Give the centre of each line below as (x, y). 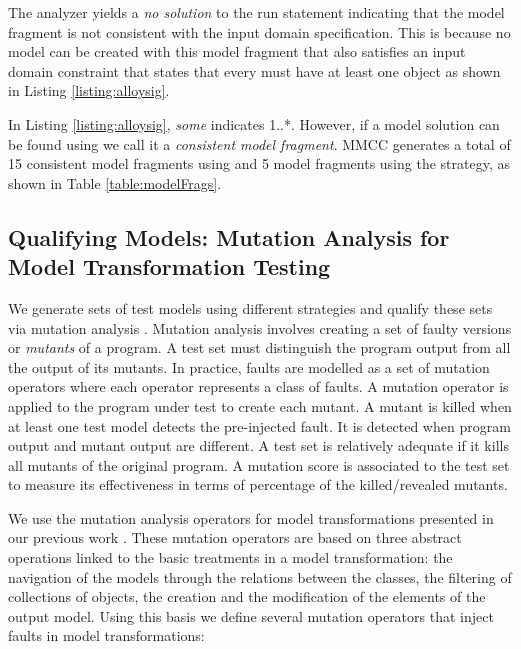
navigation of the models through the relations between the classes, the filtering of (260, 576)
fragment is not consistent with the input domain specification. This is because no (259, 31)
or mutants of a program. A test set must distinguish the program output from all (259, 347)
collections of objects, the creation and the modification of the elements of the (247, 596)
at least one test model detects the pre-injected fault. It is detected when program (259, 425)
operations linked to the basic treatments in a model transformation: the (230, 557)
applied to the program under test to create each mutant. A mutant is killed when (260, 405)
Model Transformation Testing (169, 266)
